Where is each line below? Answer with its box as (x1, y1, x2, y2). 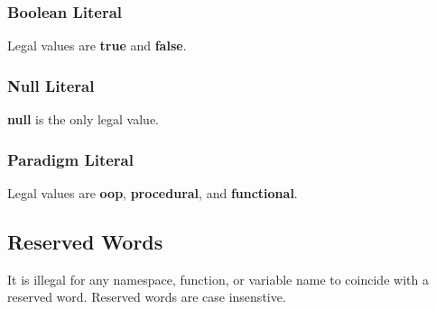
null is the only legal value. (7, 110, 160, 129)
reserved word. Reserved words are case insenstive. (7, 287, 286, 306)
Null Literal (7, 74, 95, 96)
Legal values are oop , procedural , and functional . (7, 183, 298, 202)
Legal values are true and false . (7, 36, 187, 55)
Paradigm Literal (7, 148, 134, 170)
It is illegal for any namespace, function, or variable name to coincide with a (7, 269, 429, 288)
